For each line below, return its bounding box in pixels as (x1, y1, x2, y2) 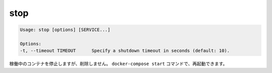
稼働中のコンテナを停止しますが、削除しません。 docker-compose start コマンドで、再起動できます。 (9, 60, 228, 67)
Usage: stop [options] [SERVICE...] (20, 27, 111, 32)
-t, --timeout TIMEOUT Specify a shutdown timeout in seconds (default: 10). (20, 48, 230, 53)
